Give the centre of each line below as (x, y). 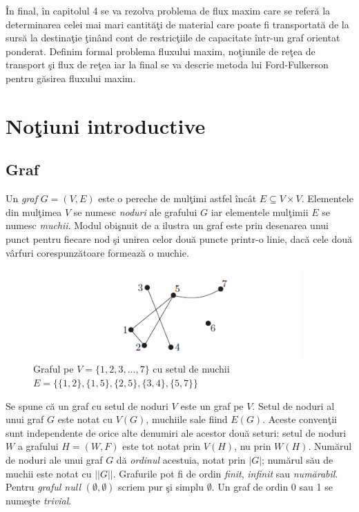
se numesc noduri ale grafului (135, 211)
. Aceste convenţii (300, 419)
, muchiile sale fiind (187, 419)
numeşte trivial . (39, 501)
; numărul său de (298, 459)
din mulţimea (34, 211)
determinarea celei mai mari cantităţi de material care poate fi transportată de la (177, 24)
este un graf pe (212, 405)
